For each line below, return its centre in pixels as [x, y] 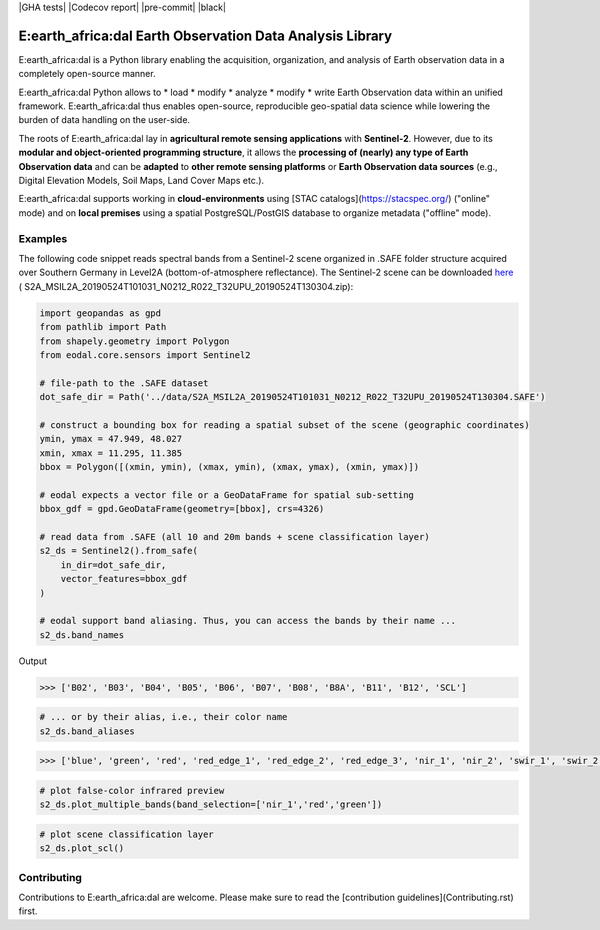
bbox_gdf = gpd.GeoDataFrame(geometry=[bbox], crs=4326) [182, 509]
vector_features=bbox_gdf [124, 579]
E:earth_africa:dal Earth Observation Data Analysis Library [205, 35]
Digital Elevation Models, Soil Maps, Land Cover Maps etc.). [141, 181]
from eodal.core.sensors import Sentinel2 [145, 354]
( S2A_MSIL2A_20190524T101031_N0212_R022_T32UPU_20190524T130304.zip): [186, 286]
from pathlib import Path [103, 327]
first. [28, 911]
